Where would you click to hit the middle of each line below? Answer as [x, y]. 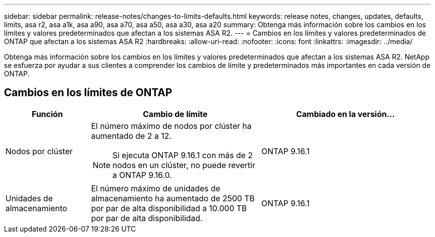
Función [47, 114]
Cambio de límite [175, 114]
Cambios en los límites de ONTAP [88, 93]
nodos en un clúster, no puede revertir [184, 165]
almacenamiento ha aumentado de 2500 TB [173, 198]
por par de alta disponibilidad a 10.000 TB [169, 208]
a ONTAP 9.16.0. [142, 175]
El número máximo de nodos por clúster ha [171, 126]
